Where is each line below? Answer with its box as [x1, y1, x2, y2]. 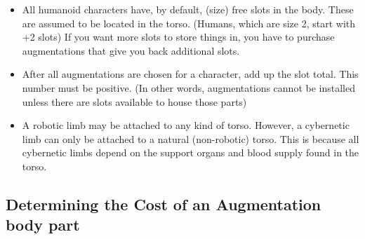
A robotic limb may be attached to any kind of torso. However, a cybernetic [22, 118, 350, 132]
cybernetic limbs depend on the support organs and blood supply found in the [22, 145, 359, 160]
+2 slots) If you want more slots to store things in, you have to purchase [22, 29, 335, 44]
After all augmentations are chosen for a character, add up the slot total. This [22, 67, 359, 81]
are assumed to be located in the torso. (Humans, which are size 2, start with [22, 15, 356, 30]
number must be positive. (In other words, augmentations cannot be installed [22, 80, 355, 95]
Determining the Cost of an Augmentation [6, 193, 321, 214]
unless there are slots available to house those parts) [22, 94, 247, 109]
